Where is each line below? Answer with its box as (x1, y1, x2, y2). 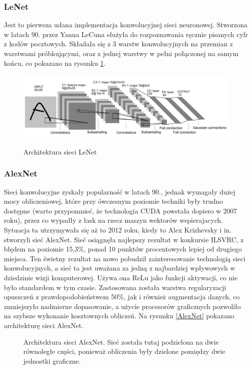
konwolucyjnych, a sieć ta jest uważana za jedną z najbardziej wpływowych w (4, 263, 235, 273)
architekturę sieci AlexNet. (4, 320, 84, 330)
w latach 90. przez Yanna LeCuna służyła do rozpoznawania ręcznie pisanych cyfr (4, 29, 248, 39)
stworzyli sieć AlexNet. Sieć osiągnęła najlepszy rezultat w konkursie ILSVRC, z (4, 234, 244, 244)
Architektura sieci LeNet (23, 146, 97, 156)
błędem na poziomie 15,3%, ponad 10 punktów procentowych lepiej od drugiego (4, 244, 242, 254)
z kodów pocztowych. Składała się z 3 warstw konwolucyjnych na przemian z (4, 39, 233, 49)
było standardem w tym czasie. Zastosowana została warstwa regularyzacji (4, 282, 227, 292)
